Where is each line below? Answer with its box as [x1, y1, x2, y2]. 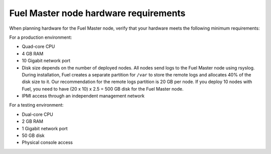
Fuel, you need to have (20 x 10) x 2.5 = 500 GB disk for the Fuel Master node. [22, 86, 184, 92]
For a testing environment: [9, 102, 64, 108]
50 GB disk [22, 132, 45, 138]
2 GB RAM [22, 118, 44, 124]
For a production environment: [9, 34, 72, 40]
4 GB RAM [22, 50, 44, 56]
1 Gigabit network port [22, 125, 68, 131]
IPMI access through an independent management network [22, 93, 145, 99]
